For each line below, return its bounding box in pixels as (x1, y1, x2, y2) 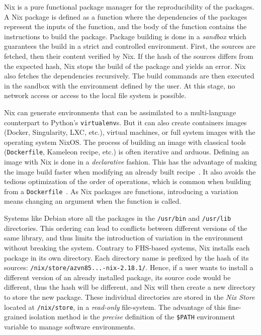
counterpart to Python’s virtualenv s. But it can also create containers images (4, 117, 247, 127)
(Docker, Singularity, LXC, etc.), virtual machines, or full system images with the (4, 127, 255, 137)
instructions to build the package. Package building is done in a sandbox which (4, 31, 246, 41)
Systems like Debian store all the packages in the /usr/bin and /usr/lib (4, 213, 231, 223)
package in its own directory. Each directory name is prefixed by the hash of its (4, 252, 249, 263)
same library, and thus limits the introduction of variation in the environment (4, 232, 243, 243)
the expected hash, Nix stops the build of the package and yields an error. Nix (4, 60, 246, 71)
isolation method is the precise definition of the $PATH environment (29, 311, 235, 322)
